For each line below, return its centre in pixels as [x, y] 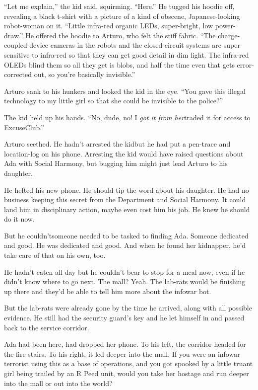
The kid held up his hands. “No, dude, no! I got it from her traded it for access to [127, 117]
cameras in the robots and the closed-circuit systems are [136, 45]
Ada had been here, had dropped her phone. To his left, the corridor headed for [125, 344]
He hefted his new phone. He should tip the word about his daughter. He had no [127, 190]
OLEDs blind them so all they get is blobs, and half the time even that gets [119, 64]
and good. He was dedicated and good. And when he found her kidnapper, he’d [125, 245]
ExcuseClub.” [24, 127]
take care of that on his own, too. [55, 255]
